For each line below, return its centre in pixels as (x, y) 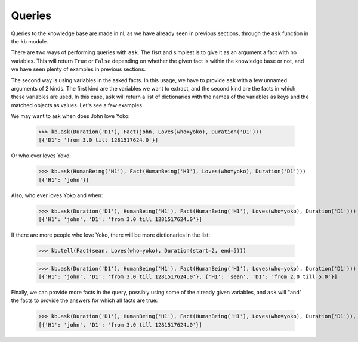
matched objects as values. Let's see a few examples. (77, 105)
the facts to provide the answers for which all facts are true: (84, 300)
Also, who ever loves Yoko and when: (57, 195)
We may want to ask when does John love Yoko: (70, 116)
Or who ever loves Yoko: (41, 156)
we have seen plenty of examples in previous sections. (78, 69)
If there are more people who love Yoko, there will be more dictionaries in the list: (111, 235)
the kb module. (30, 41)
